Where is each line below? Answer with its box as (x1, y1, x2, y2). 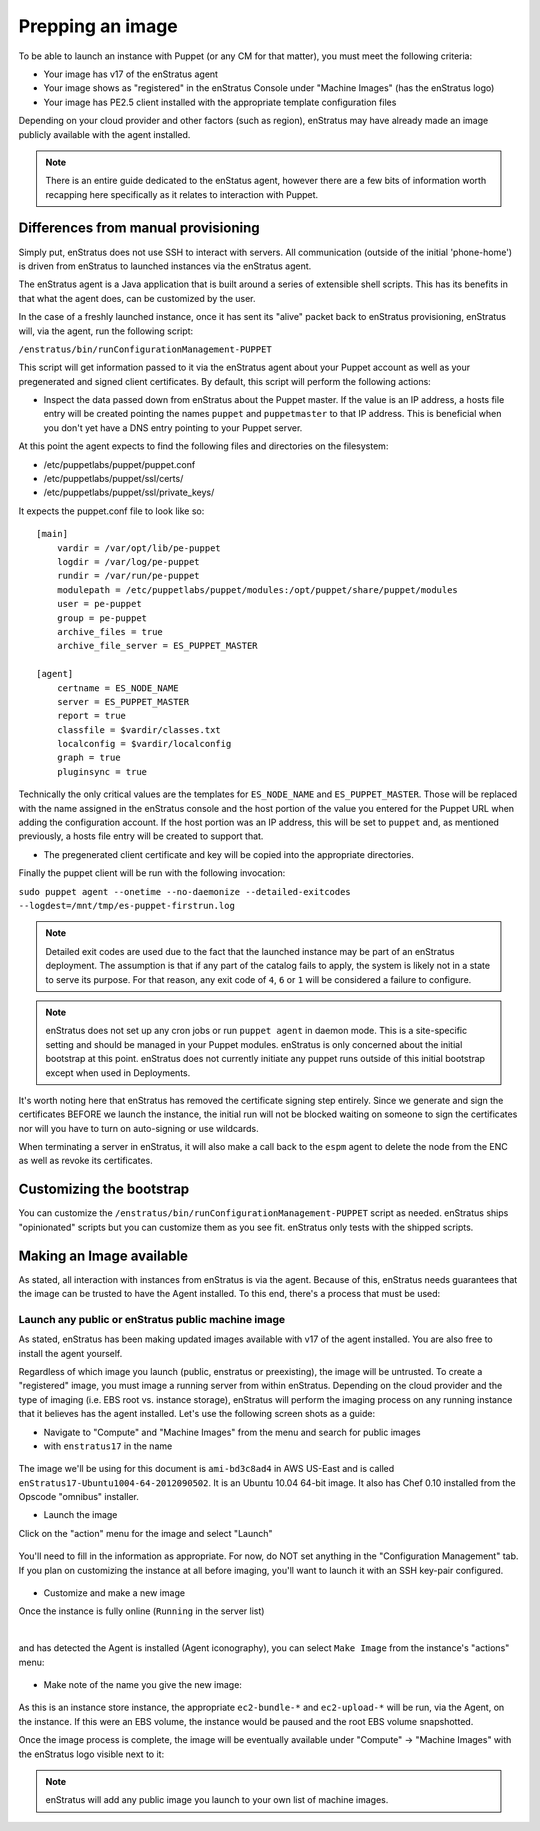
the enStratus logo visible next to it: (18, 1748, 165, 1760)
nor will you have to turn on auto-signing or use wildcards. (18, 1122, 259, 1134)
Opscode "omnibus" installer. (18, 1491, 140, 1503)
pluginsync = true (56, 766, 148, 777)
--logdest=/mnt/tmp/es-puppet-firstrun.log (18, 900, 235, 911)
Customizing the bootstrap (18, 1181, 190, 1198)
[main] (36, 528, 69, 540)
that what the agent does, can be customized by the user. (18, 292, 256, 304)
